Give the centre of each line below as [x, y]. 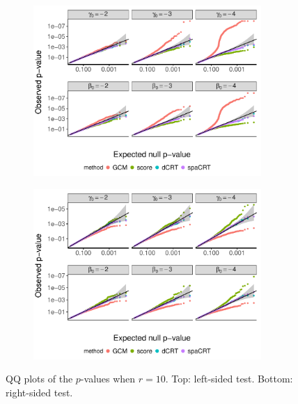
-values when [108, 379]
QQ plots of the [39, 379]
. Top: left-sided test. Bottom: [229, 379]
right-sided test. [39, 392]
